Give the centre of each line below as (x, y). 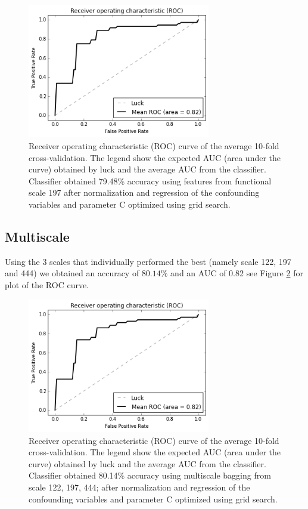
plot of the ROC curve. (47, 284)
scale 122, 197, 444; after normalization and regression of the (139, 487)
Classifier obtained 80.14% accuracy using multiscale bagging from (150, 475)
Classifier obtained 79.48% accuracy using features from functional (150, 181)
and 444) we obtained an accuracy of (72, 273)
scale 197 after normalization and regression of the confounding (144, 192)
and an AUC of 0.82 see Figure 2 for (237, 273)
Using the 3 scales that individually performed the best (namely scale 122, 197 (148, 261)
